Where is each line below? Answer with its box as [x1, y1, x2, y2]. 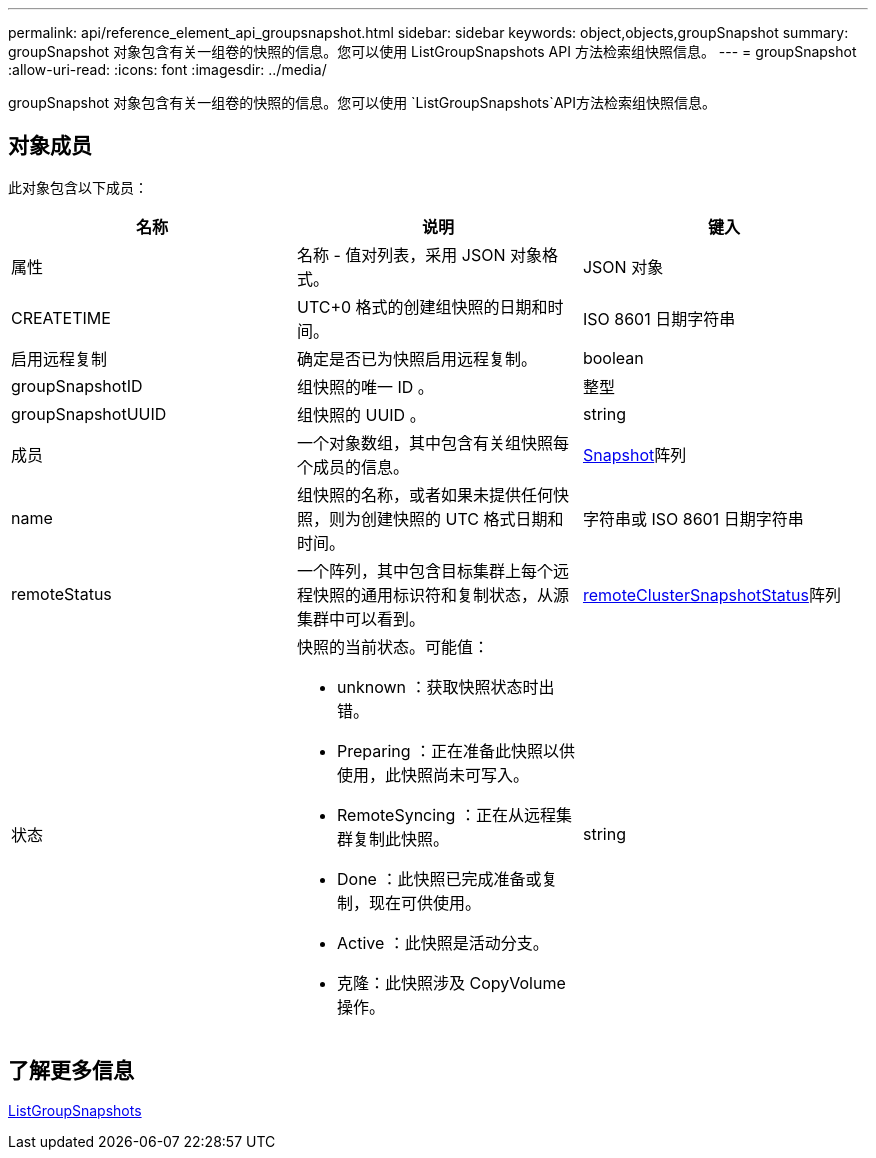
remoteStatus [11, 583, 112, 604]
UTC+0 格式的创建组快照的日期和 [296, 296, 548, 317]
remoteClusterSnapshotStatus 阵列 [582, 584, 841, 605]
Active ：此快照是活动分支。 [336, 932, 549, 953]
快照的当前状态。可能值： [296, 636, 489, 657]
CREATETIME [11, 307, 111, 328]
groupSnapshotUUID [11, 403, 167, 424]
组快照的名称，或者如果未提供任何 [296, 484, 553, 505]
